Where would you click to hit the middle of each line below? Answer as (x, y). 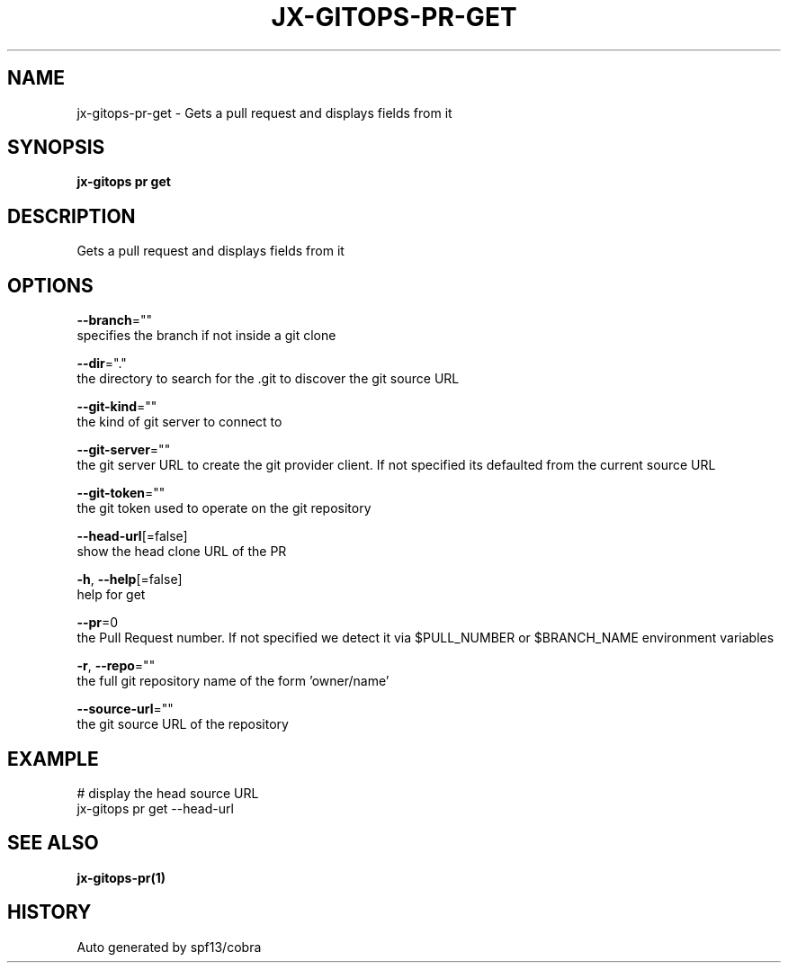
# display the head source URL (168, 793)
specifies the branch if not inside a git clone (206, 336)
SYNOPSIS (56, 148)
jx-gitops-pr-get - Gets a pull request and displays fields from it (264, 112)
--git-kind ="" (117, 407)
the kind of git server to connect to (179, 422)
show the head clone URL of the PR (182, 552)
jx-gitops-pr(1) (121, 877)
